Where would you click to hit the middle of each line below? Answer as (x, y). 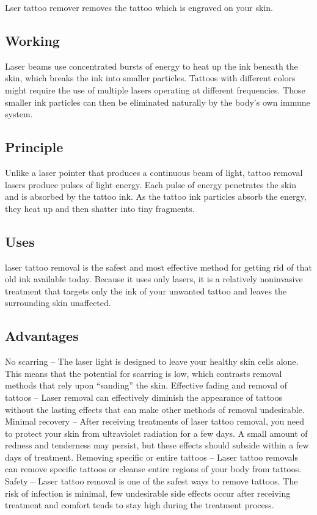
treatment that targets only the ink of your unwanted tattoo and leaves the (146, 290)
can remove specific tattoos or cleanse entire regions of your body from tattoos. (153, 469)
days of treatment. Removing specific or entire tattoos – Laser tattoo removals (152, 457)
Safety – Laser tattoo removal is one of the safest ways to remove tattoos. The (151, 481)
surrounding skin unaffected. (58, 303)
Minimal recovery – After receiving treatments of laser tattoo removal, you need (155, 421)
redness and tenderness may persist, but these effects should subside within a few (157, 445)
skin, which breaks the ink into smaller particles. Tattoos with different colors (150, 78)
